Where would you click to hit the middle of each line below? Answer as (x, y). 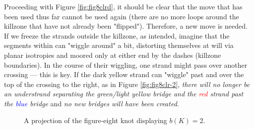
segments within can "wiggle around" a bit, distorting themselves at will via (119, 45)
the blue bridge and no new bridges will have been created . (92, 103)
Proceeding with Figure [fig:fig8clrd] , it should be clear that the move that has (123, 6)
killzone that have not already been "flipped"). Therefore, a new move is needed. (126, 26)
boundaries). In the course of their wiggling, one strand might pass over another (126, 64)
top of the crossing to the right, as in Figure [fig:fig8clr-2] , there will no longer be (127, 84)
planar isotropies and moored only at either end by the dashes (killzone (113, 55)
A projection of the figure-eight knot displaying (95, 120)
